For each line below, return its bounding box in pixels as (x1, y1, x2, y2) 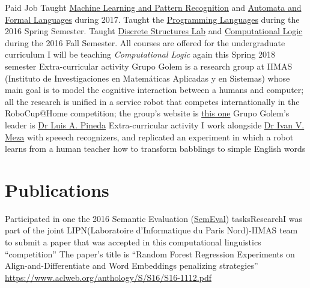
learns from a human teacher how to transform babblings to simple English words (5, 142, 306, 155)
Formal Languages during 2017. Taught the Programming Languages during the (5, 13, 300, 25)
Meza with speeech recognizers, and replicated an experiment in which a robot (5, 130, 294, 143)
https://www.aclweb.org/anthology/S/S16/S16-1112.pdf (5, 271, 211, 283)
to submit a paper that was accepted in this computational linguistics (5, 236, 261, 248)
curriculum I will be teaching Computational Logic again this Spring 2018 (5, 48, 275, 61)
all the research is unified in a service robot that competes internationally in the (5, 95, 300, 107)
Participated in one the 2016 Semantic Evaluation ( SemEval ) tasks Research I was (5, 212, 303, 224)
